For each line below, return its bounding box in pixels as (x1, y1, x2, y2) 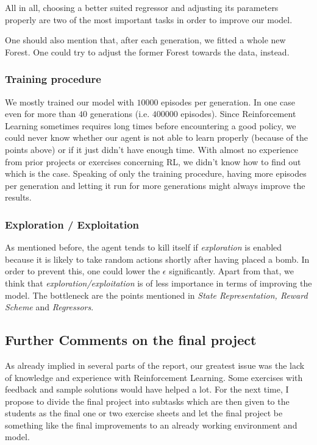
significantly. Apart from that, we (169, 265, 294, 277)
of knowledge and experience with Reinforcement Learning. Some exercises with (5, 371, 303, 383)
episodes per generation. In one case (161, 95, 296, 108)
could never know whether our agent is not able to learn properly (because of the (5, 131, 308, 144)
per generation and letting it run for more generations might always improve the (5, 179, 305, 191)
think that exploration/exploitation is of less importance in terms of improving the (5, 276, 312, 289)
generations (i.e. (90, 107, 150, 120)
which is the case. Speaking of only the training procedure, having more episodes (5, 167, 307, 180)
